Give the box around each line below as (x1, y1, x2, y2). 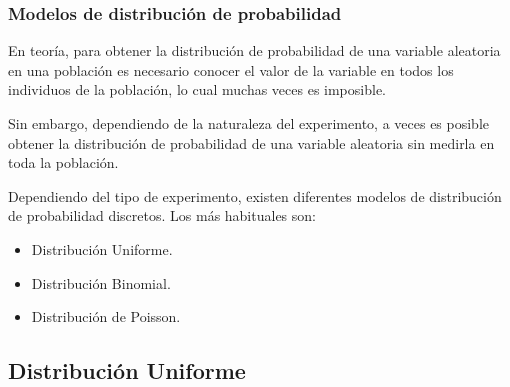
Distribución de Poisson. (31, 306, 181, 327)
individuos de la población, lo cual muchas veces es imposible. (8, 79, 386, 100)
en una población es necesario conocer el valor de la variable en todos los (8, 59, 454, 80)
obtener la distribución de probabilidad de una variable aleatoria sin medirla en (8, 132, 495, 153)
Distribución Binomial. (31, 272, 171, 293)
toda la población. (8, 152, 119, 173)
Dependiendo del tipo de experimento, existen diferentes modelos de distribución (8, 185, 502, 206)
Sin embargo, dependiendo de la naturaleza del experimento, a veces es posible (8, 113, 489, 133)
